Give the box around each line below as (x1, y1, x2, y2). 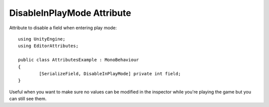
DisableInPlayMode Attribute (9, 7, 132, 18)
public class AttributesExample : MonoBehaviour (18, 57, 139, 63)
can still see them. (9, 96, 47, 102)
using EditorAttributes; (18, 43, 79, 49)
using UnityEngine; (18, 36, 66, 42)
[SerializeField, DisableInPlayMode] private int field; (39, 71, 181, 76)
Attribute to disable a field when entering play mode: (9, 25, 117, 31)
